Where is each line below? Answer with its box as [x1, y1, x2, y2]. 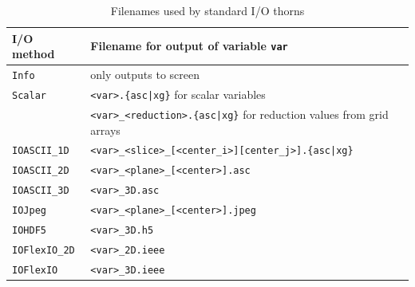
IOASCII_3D [12, 185, 69, 197]
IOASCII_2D [12, 165, 69, 177]
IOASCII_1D [12, 145, 69, 157]
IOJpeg [12, 205, 46, 217]
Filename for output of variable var [90, 37, 288, 54]
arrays [90, 121, 121, 138]
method [12, 45, 55, 62]
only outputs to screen [90, 66, 200, 83]
